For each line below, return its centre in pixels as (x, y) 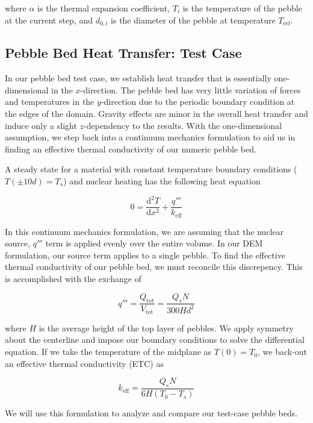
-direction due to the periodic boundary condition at (198, 102)
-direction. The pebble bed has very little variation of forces (191, 89)
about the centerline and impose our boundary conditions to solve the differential (155, 340)
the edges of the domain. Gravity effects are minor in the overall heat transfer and (156, 114)
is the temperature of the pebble (242, 8)
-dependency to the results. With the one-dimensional (183, 125)
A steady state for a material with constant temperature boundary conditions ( (151, 169)
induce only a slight (41, 125)
